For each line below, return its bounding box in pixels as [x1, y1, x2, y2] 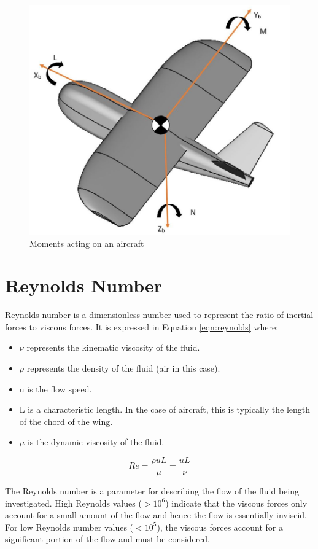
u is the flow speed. [19, 382, 92, 395]
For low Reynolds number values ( [5, 520, 134, 533]
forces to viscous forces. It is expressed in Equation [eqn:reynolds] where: [5, 320, 279, 333]
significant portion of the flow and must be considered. [5, 532, 210, 545]
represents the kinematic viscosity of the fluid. [26, 341, 200, 354]
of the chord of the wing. [19, 415, 113, 427]
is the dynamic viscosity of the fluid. [27, 435, 165, 448]
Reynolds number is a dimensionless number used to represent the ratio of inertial [5, 308, 314, 321]
